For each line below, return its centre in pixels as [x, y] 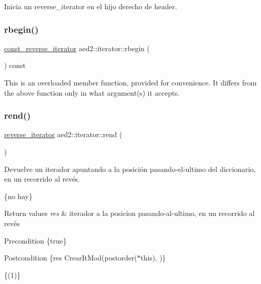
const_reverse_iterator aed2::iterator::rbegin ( [77, 48]
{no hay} [18, 196]
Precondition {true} [35, 240]
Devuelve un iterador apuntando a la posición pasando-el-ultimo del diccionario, [130, 169]
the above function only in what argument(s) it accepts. [92, 92]
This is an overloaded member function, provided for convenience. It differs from [130, 82]
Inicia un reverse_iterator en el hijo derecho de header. [91, 6]
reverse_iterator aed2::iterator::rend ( [63, 134]
